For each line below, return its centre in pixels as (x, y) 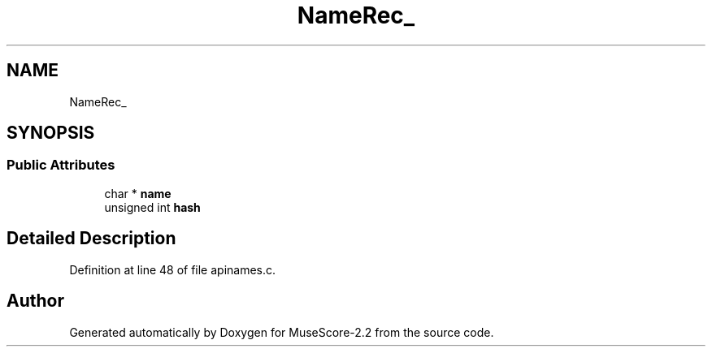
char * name (138, 193)
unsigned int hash (152, 207)
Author (35, 301)
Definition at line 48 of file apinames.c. (173, 269)
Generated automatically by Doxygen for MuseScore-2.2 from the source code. (282, 332)
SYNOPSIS (51, 133)
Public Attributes (61, 165)
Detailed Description (91, 239)
